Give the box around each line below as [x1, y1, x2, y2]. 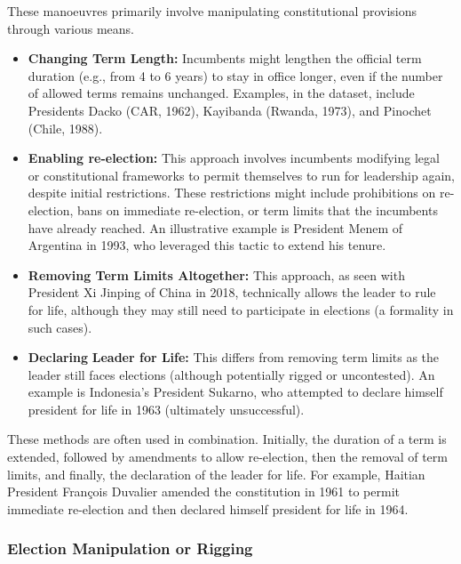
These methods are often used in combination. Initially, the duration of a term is [7, 430, 447, 448]
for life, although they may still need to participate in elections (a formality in [28, 300, 454, 318]
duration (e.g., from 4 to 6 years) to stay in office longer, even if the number [28, 66, 443, 85]
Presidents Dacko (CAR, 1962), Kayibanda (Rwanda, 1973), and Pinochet [28, 101, 432, 119]
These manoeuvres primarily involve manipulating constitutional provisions [7, 2, 417, 20]
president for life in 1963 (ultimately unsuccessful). [28, 399, 305, 418]
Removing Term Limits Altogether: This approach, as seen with [28, 265, 405, 284]
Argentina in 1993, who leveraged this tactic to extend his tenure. [28, 236, 386, 254]
